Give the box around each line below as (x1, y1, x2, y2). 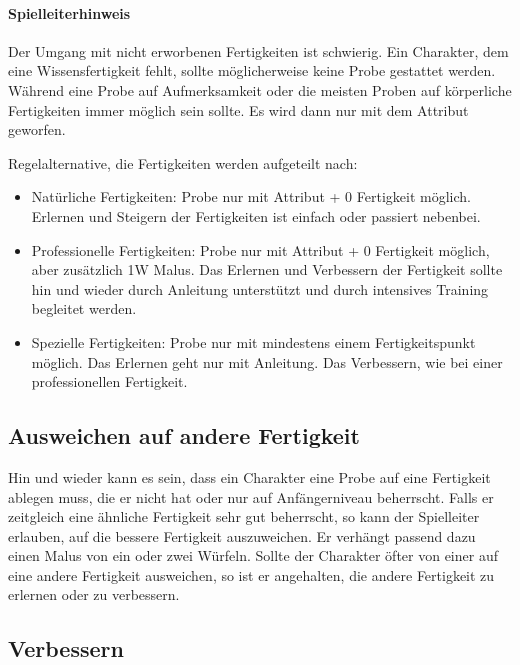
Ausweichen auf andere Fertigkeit (8, 420, 360, 451)
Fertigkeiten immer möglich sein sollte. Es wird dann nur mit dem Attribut (8, 99, 469, 120)
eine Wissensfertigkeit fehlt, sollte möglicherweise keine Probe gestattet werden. (8, 60, 496, 81)
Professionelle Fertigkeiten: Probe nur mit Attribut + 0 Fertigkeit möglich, (31, 239, 490, 260)
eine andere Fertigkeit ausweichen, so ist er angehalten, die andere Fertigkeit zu (8, 564, 495, 585)
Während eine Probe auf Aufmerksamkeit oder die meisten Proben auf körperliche (8, 79, 512, 100)
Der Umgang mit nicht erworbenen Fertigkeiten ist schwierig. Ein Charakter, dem (8, 40, 509, 61)
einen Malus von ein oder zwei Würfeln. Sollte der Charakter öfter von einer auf (8, 545, 498, 566)
